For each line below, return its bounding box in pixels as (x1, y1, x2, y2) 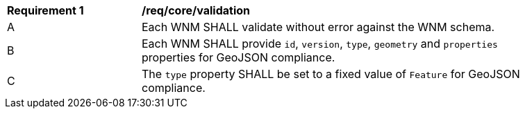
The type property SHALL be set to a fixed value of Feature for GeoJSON (142, 67, 520, 81)
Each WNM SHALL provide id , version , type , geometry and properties (142, 37, 498, 50)
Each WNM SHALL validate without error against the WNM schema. (142, 20, 495, 34)
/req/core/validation (142, 3, 250, 17)
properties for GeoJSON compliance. (142, 50, 335, 64)
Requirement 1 (7, 3, 84, 17)
